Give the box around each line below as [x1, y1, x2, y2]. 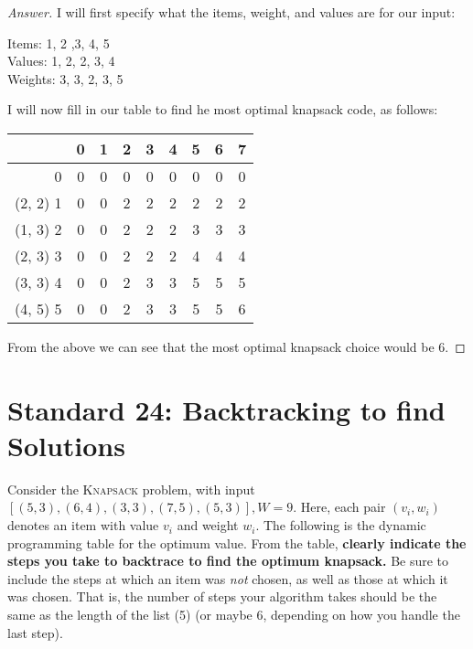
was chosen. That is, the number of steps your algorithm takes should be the [7, 587, 437, 606]
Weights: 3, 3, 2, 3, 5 [7, 69, 124, 88]
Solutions [7, 426, 125, 463]
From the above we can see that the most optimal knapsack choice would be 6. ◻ [7, 336, 466, 356]
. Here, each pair [293, 497, 386, 516]
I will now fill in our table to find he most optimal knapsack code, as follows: [7, 100, 438, 119]
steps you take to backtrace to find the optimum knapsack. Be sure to [7, 551, 449, 570]
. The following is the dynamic [255, 516, 426, 535]
